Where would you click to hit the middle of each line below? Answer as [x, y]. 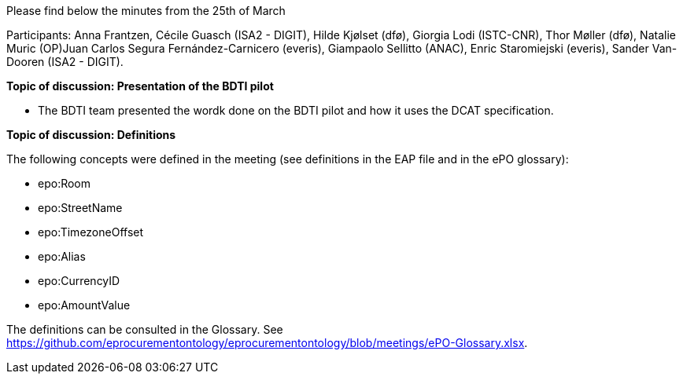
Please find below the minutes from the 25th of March [146, 11]
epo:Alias [62, 256]
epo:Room [65, 183]
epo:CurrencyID [79, 281]
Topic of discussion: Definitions [91, 135]
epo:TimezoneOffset [91, 232]
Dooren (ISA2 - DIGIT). [65, 62]
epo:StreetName [80, 208]
